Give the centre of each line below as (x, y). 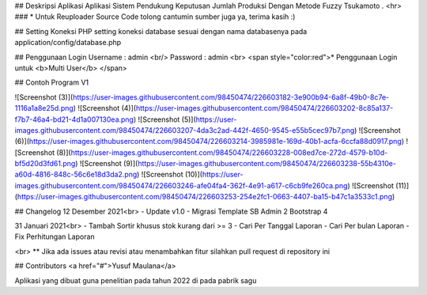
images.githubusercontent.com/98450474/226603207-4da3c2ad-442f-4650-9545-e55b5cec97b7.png (185, 130)
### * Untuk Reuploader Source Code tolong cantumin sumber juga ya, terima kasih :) (155, 17)
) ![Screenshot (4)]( (105, 108)
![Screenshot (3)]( (44, 97)
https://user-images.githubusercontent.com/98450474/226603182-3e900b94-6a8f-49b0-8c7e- (231, 97)
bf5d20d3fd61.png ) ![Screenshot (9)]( (76, 164)
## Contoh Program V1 (52, 82)
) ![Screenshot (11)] (378, 185)
